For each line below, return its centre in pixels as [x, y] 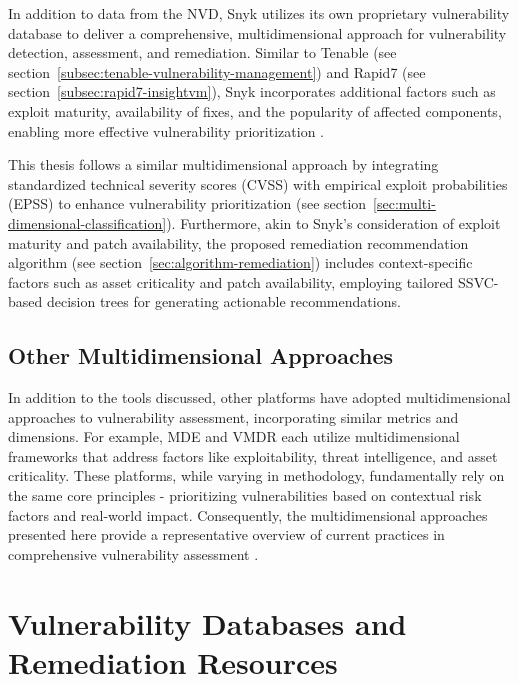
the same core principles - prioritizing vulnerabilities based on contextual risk [245, 495]
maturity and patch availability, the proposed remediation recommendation [238, 242]
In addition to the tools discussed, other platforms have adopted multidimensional [259, 397]
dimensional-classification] [87, 222]
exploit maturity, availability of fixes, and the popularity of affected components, [255, 110]
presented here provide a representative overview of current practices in [226, 534]
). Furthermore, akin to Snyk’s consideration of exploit [333, 222]
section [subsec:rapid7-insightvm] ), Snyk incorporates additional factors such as [252, 91]
